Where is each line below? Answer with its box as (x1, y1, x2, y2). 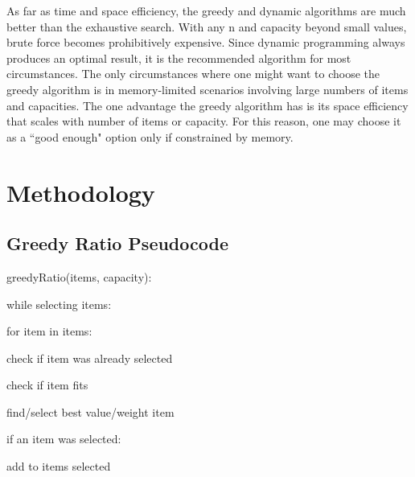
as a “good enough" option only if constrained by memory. (6, 128, 294, 145)
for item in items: (6, 323, 92, 339)
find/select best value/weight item (6, 403, 175, 420)
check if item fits (6, 376, 88, 393)
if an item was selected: (6, 430, 121, 447)
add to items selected (6, 458, 111, 475)
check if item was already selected (6, 349, 173, 366)
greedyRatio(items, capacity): (6, 268, 152, 285)
